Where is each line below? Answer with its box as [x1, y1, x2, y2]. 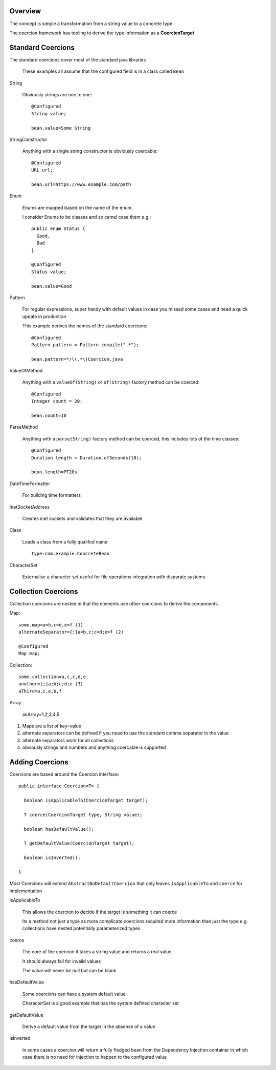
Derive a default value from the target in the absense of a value [22, 1023, 155, 1030]
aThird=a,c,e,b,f [18, 688, 62, 694]
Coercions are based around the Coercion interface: [9, 771, 120, 777]
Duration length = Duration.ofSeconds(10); [31, 455, 142, 460]
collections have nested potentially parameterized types [22, 925, 141, 932]
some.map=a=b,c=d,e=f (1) [18, 622, 84, 627]
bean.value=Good [31, 283, 72, 289]
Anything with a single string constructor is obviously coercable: [22, 148, 158, 154]
